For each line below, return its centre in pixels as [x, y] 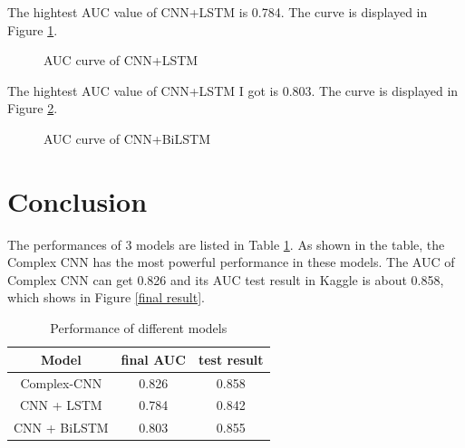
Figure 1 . [33, 29]
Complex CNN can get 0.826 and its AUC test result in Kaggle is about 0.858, [226, 279]
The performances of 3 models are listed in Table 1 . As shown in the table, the [226, 244]
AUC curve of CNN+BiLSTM [127, 138]
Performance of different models [139, 328]
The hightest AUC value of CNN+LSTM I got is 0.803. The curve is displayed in [233, 90]
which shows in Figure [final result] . [106, 297]
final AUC [153, 359]
